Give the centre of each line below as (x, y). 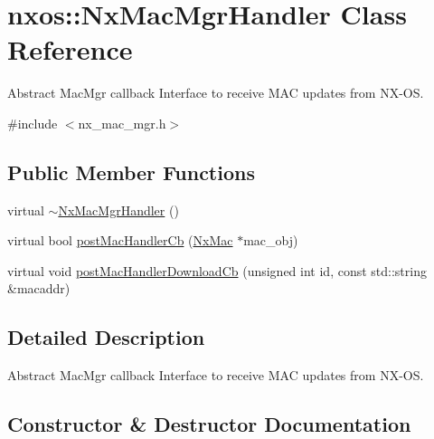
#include (33, 123)
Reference (70, 49)
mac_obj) (271, 240)
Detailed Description (106, 337)
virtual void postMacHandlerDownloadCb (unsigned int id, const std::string (217, 270)
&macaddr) (39, 288)
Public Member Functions (131, 172)
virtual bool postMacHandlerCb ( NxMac (120, 240)
